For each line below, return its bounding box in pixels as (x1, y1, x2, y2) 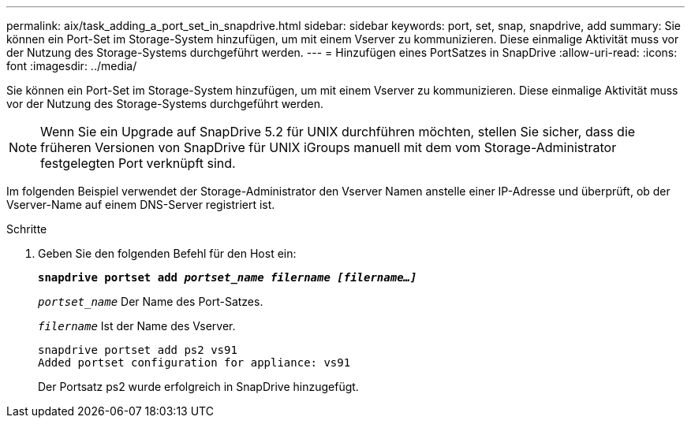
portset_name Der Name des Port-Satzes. (38, 295, 263, 308)
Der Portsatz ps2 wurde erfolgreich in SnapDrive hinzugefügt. (38, 380, 359, 393)
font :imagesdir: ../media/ (6, 59, 137, 73)
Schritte (6, 222, 47, 236)
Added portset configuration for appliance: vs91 (38, 356, 351, 369)
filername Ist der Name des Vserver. (38, 319, 236, 333)
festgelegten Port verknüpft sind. (40, 155, 236, 171)
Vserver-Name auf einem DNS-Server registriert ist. (6, 198, 275, 211)
